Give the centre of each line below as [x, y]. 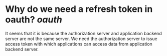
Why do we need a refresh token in [79, 9]
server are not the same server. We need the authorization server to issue [81, 39]
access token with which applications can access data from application [79, 44]
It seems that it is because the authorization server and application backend [83, 33]
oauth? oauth [34, 20]
